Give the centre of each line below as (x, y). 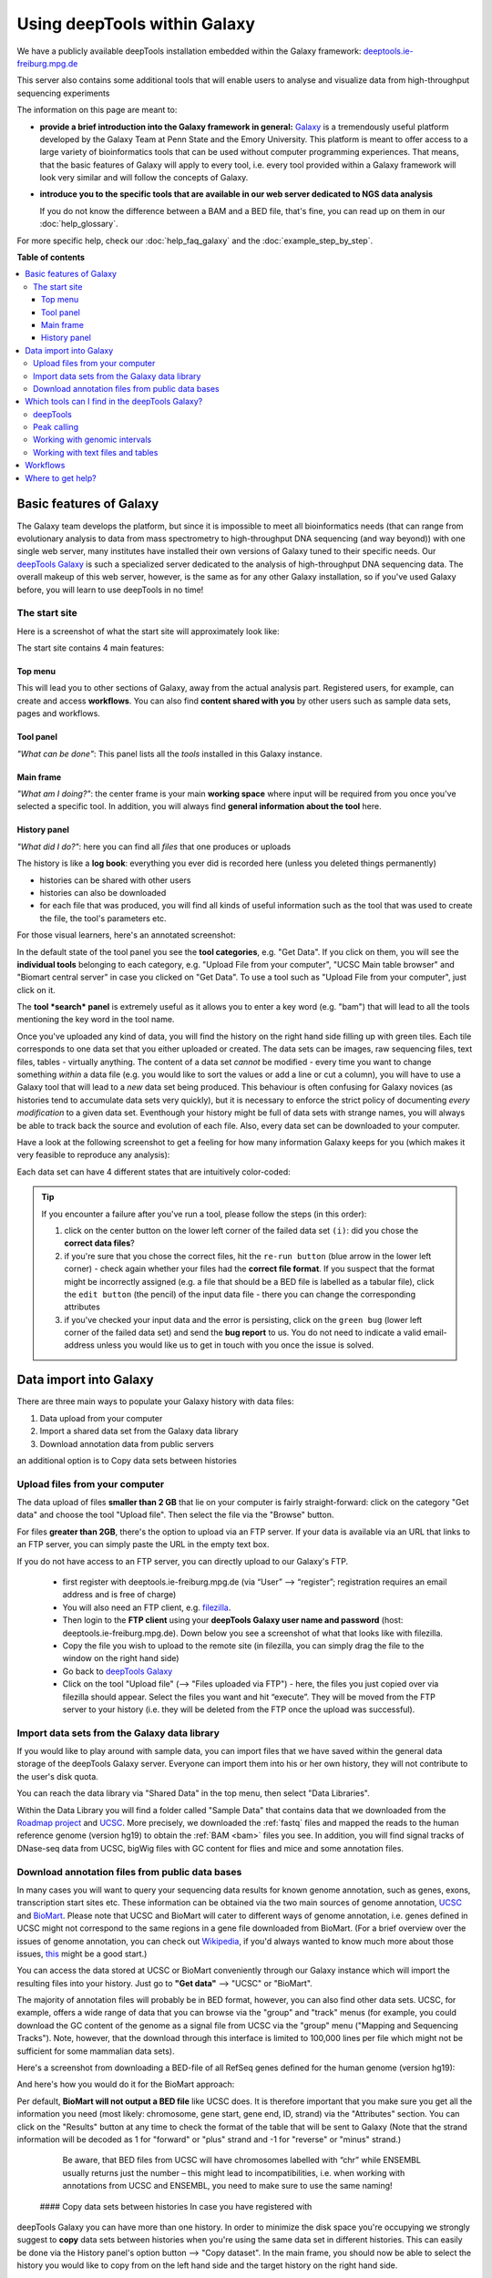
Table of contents (51, 257)
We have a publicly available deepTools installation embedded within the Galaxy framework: (189, 51)
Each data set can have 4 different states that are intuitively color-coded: (154, 1172)
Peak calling (56, 427)
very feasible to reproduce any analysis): (93, 1155)
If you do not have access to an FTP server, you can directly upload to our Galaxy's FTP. (183, 1561)
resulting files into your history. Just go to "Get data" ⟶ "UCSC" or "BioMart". (165, 1983)
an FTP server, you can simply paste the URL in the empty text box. (143, 1544)
